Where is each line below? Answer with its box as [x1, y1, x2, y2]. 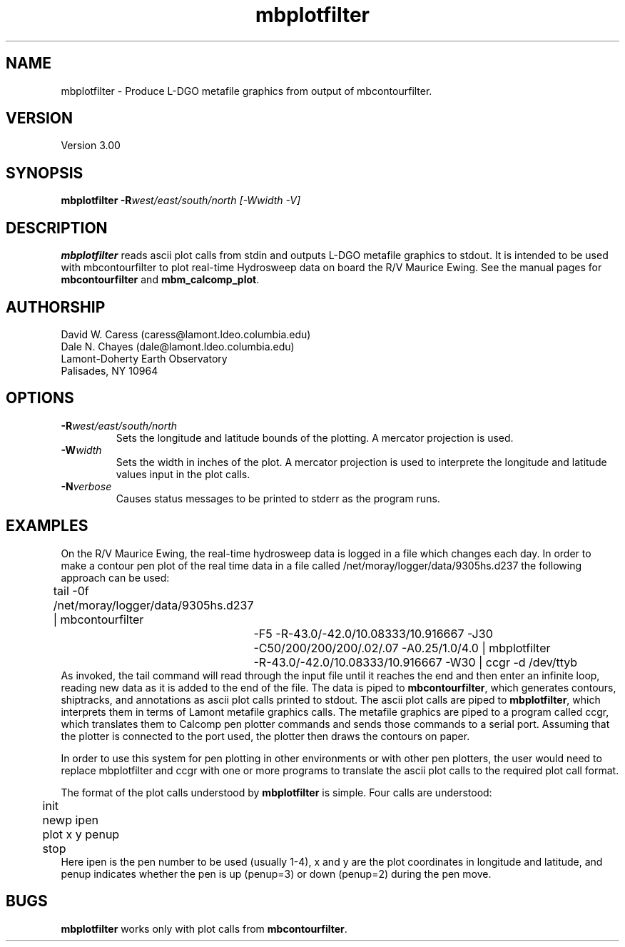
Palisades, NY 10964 [61, 364, 158, 377]
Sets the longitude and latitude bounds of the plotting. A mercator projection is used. [116, 431, 514, 444]
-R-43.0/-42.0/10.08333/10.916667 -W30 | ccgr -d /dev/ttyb [253, 654, 578, 669]
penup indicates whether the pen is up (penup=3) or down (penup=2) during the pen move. [61, 867, 492, 880]
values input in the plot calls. [116, 467, 250, 480]
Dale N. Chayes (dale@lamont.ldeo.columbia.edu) [61, 340, 295, 353]
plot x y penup [42, 826, 120, 841]
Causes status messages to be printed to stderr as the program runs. [116, 492, 440, 505]
